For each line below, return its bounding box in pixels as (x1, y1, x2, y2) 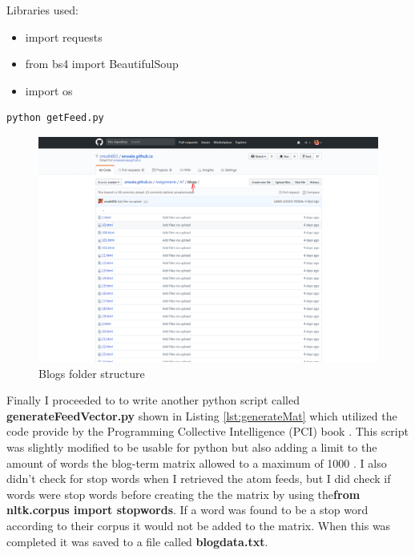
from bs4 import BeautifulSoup (25, 55, 179, 72)
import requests (25, 28, 103, 45)
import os (25, 82, 73, 99)
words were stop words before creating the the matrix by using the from (6, 485, 361, 502)
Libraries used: (6, 2, 79, 18)
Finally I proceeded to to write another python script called (6, 392, 300, 408)
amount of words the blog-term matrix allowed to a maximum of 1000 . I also (6, 454, 387, 471)
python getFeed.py (6, 112, 104, 124)
